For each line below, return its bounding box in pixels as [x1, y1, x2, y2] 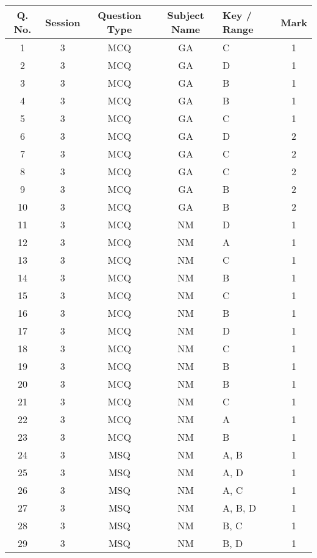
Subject [167, 8, 204, 22]
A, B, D [223, 501, 257, 515]
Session [45, 15, 80, 29]
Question [98, 8, 141, 22]
